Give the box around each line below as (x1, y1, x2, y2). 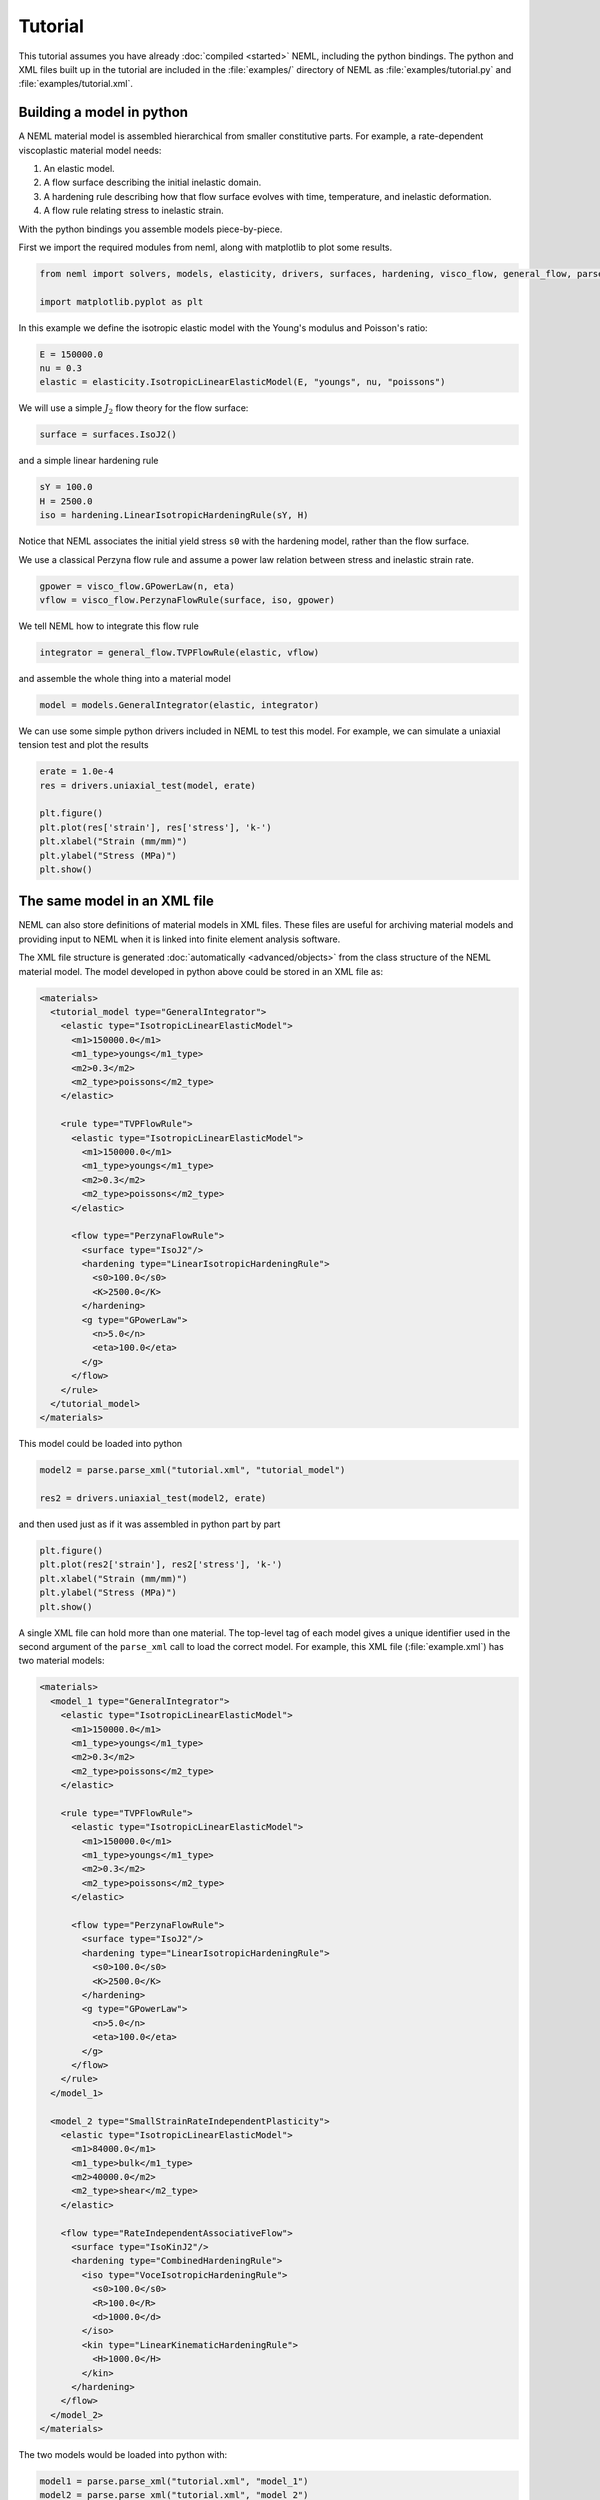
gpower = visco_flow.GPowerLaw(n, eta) (39, 580, 235, 592)
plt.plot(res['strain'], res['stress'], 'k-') (39, 821, 272, 833)
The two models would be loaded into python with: (18, 2449, 228, 2461)
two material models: (18, 1655, 105, 1667)
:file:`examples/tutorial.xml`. (18, 78, 134, 90)
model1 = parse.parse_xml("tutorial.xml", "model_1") (39, 2476, 309, 2487)
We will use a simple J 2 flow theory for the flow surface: (18, 402, 249, 417)
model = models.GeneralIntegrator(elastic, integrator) (39, 699, 320, 710)
